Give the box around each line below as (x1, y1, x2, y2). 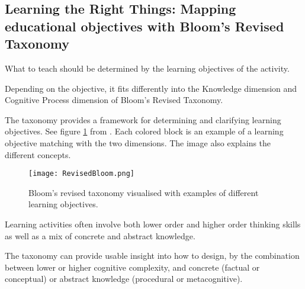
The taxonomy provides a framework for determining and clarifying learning (5, 113, 281, 126)
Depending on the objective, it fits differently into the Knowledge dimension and (5, 82, 297, 94)
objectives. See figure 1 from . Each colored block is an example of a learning (5, 125, 284, 137)
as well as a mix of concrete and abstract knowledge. (5, 229, 195, 242)
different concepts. (5, 148, 71, 160)
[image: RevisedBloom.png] (28, 169, 134, 178)
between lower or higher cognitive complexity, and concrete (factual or (5, 261, 260, 273)
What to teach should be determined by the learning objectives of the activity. (5, 62, 290, 74)
